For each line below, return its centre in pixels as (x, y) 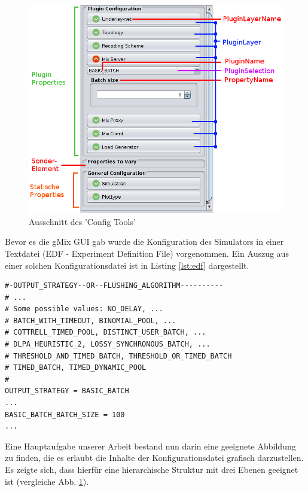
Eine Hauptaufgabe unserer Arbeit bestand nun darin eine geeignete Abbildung (150, 446)
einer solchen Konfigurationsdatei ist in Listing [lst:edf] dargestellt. (127, 265)
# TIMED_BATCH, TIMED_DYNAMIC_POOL (76, 368)
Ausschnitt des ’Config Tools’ (82, 221)
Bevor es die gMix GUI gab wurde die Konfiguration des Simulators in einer (144, 242)
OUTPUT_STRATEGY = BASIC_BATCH (67, 391)
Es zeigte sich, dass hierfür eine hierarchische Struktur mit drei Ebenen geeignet (152, 470)
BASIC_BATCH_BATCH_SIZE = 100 (65, 414)
